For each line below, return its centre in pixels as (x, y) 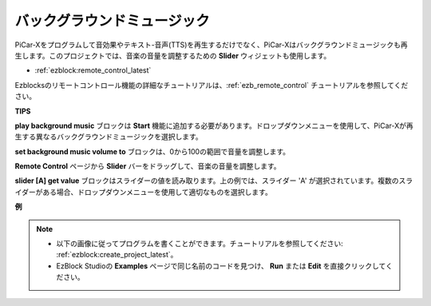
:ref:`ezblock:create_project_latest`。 (117, 255)
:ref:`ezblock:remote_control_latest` (93, 70)
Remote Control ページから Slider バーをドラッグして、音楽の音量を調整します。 (148, 166)
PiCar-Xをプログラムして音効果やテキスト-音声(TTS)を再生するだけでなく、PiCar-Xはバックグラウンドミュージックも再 (211, 45)
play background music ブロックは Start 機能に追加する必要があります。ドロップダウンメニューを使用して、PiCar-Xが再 (214, 125)
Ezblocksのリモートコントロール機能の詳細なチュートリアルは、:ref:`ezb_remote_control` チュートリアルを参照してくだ (212, 85)
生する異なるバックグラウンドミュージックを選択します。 (109, 137)
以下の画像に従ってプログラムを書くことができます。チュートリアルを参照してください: (200, 244)
